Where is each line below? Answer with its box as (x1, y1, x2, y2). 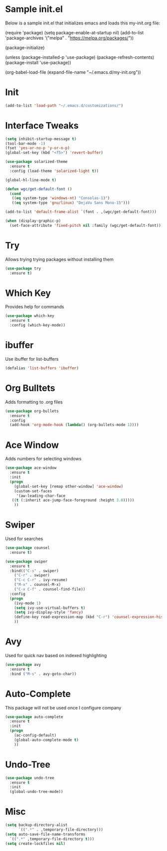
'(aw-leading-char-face (16, 493, 66, 498)
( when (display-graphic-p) (5, 218, 61, 224)
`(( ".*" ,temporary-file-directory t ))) (9, 836, 94, 842)
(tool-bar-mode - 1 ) (5, 141, 46, 146)
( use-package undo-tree (5, 775, 55, 780)
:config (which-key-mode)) (9, 323, 66, 328)
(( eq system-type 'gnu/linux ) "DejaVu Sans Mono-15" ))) (11, 200, 130, 205)
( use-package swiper (5, 559, 48, 564)
